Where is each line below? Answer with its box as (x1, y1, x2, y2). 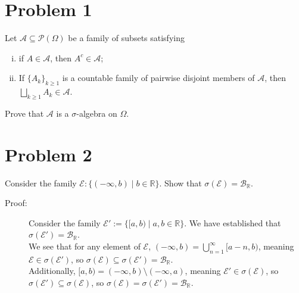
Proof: (5, 197, 27, 209)
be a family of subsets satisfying (68, 32, 185, 44)
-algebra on (76, 107, 117, 119)
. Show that (159, 176, 202, 189)
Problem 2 (5, 142, 92, 166)
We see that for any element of (29, 240, 141, 252)
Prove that (5, 107, 44, 119)
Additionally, (29, 264, 76, 277)
